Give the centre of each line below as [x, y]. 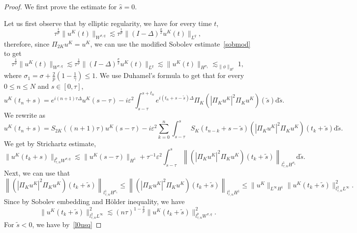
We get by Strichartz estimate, [50, 143]
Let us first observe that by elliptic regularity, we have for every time [108, 23]
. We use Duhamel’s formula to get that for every [170, 75]
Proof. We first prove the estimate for [60, 6]
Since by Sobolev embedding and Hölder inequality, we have [94, 201]
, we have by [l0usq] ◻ [67, 224]
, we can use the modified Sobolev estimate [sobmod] [170, 43]
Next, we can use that [37, 173]
